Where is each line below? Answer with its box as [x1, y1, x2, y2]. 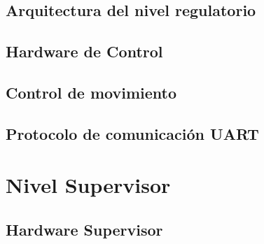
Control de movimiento [6, 81, 177, 103]
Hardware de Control [6, 41, 163, 62]
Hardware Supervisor [6, 218, 163, 240]
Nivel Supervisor [6, 171, 171, 199]
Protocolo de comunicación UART [6, 122, 259, 144]
